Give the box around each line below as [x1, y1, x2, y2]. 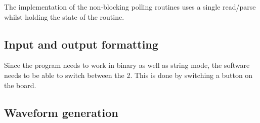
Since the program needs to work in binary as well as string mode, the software [4, 60, 250, 70]
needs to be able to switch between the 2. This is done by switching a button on [4, 69, 253, 80]
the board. [4, 79, 36, 90]
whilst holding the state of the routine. [4, 11, 124, 22]
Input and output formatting [4, 36, 158, 52]
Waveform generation [4, 104, 118, 120]
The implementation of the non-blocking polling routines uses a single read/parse [4, 2, 256, 12]
